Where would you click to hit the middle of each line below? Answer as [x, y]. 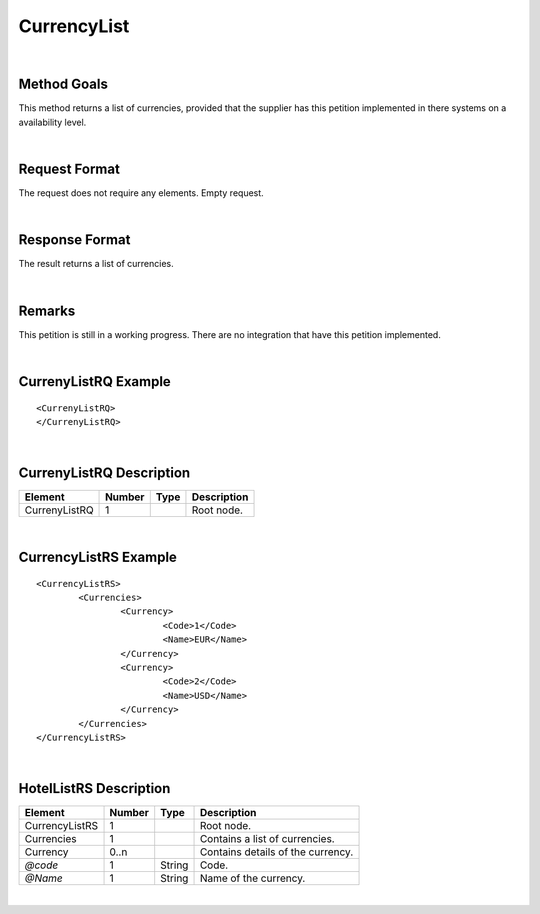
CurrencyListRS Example [97, 557]
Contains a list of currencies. [267, 839]
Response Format [74, 240]
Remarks [47, 310]
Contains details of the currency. [276, 852]
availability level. [52, 122]
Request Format [69, 169]
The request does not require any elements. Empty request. [141, 193]
